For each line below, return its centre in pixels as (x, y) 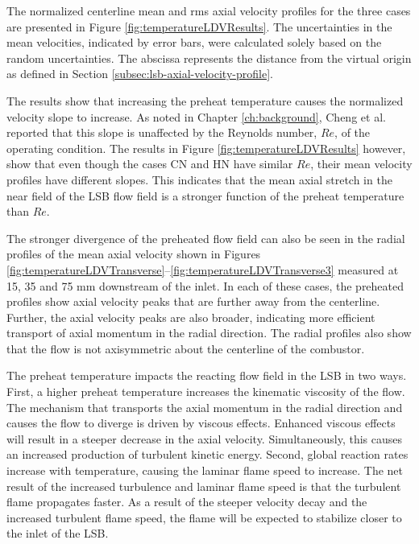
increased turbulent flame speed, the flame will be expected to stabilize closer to (204, 517)
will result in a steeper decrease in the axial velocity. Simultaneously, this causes (205, 438)
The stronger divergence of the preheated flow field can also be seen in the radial (206, 238)
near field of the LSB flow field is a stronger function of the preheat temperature (205, 195)
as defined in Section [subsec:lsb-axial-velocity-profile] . (140, 74)
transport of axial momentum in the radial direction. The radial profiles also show (209, 333)
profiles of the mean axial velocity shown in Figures (134, 254)
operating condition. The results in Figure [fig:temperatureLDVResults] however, (206, 148)
